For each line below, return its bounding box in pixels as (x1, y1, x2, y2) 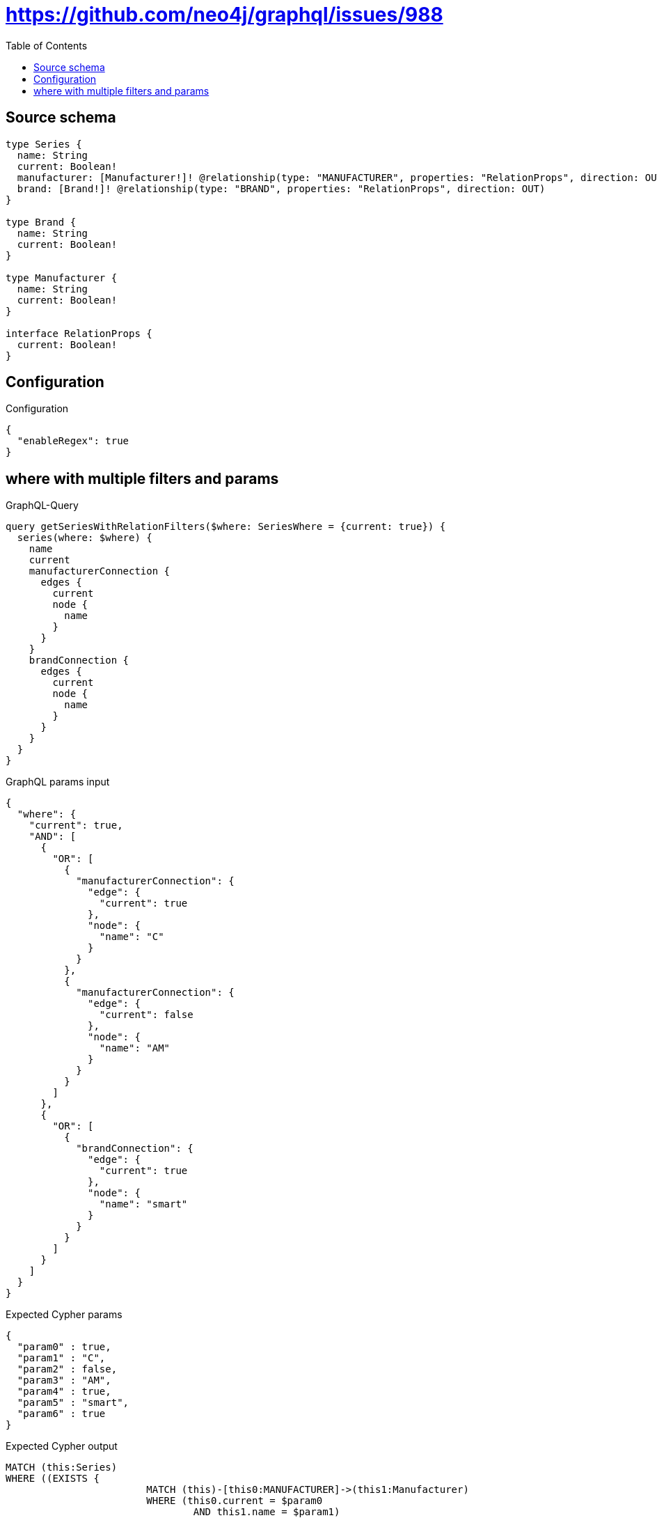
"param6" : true (17, 1408, 106, 1420)
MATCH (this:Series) (6, 1462, 118, 1473)
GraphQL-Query (6, 499, 79, 512)
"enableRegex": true (17, 435, 129, 447)
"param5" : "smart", (17, 1397, 129, 1409)
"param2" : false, (17, 1363, 118, 1375)
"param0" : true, (17, 1341, 111, 1353)
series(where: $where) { (17, 532, 152, 544)
